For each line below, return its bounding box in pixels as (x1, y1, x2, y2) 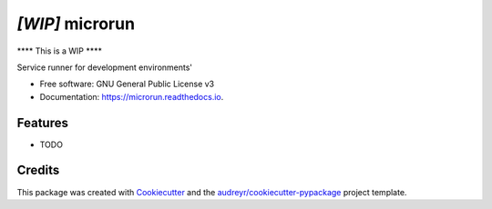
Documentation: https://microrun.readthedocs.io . (39, 91, 224, 102)
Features (16, 114, 68, 131)
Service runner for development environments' (16, 62, 193, 73)
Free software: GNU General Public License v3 (39, 78, 215, 90)
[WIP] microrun (16, 14, 136, 34)
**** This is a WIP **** (16, 45, 103, 56)
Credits (16, 163, 60, 178)
